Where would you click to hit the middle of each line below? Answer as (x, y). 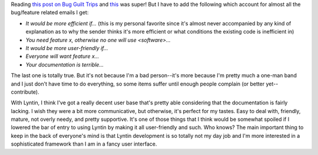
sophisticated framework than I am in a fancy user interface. (84, 144)
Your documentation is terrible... (65, 64)
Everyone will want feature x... (62, 57)
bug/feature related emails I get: (50, 12)
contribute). (25, 92)
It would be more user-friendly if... (67, 48)
